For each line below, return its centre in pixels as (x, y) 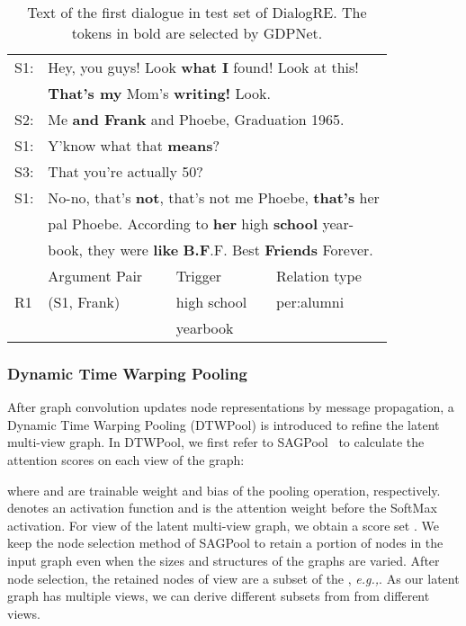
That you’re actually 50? (125, 171)
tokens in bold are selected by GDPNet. (197, 33)
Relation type (319, 276)
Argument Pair (95, 276)
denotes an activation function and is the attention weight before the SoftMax (222, 508)
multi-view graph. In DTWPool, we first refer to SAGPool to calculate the (216, 442)
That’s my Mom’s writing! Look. (159, 93)
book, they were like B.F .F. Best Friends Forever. (211, 250)
